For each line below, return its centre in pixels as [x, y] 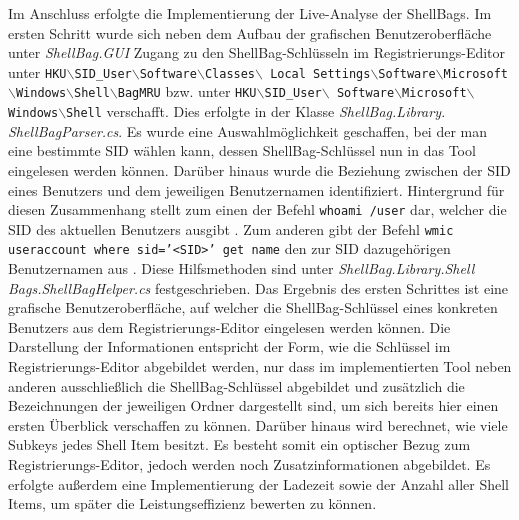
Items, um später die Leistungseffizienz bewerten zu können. [192, 503]
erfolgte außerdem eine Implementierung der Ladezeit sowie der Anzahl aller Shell [258, 483]
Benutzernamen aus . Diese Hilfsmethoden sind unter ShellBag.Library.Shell [241, 268]
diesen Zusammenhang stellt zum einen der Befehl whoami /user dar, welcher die [257, 209]
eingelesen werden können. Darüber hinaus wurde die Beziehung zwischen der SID [259, 169]
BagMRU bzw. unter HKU [187, 91]
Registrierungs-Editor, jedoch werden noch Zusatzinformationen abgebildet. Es [249, 464]
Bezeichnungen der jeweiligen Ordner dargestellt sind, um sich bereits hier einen [253, 405]
